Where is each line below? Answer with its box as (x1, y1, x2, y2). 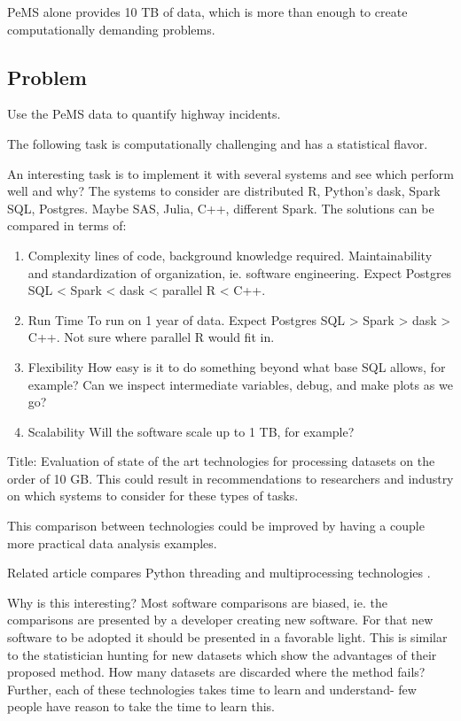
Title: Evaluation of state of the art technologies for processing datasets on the (7, 452, 435, 470)
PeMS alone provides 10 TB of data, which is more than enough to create (7, 3, 408, 20)
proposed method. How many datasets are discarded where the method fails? (7, 663, 426, 681)
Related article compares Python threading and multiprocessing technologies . (7, 563, 431, 582)
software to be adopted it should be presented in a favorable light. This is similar (7, 628, 448, 647)
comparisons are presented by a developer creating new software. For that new (7, 610, 434, 629)
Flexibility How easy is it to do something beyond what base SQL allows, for (27, 357, 446, 376)
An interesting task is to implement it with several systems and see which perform (7, 164, 454, 182)
